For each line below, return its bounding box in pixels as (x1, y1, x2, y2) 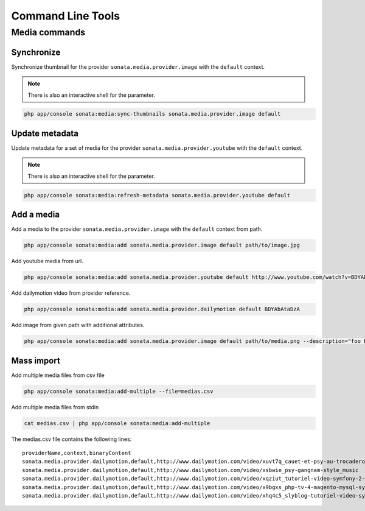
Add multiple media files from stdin (11, 403, 99, 411)
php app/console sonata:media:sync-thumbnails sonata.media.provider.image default (24, 110, 281, 118)
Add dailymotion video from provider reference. (11, 289, 131, 297)
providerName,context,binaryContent (22, 449, 131, 456)
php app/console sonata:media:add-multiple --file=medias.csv (24, 387, 214, 395)
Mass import (11, 355, 60, 365)
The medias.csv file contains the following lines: (11, 435, 132, 443)
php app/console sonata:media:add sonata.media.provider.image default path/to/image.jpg (24, 242, 301, 249)
